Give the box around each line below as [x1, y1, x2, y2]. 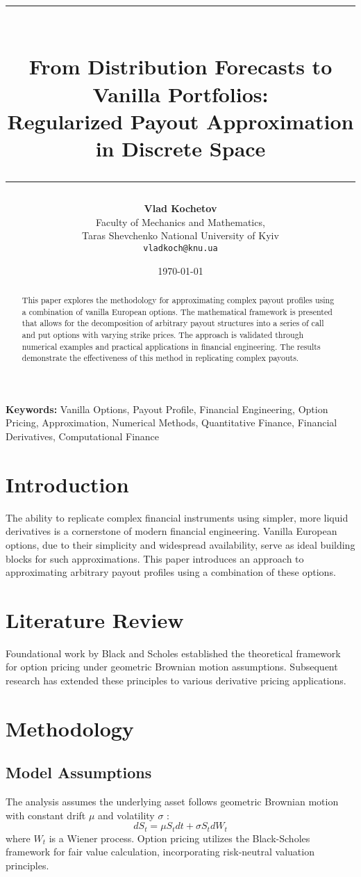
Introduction [6, 469, 129, 498]
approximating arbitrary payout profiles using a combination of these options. [6, 565, 336, 579]
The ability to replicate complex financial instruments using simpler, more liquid [6, 510, 349, 524]
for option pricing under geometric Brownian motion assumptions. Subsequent [6, 659, 338, 674]
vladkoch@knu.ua [143, 243, 218, 253]
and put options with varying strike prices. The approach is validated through [22, 328, 304, 340]
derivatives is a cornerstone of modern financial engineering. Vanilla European [6, 524, 337, 538]
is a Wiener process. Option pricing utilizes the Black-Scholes [49, 830, 310, 845]
